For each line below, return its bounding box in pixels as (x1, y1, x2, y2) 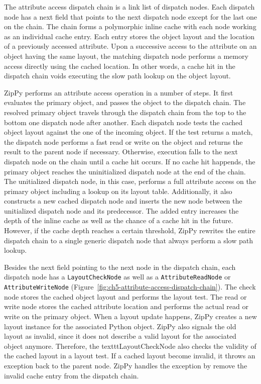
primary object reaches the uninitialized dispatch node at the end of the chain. (4, 166, 246, 176)
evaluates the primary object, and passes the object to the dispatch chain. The (4, 97, 246, 108)
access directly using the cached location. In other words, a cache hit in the (4, 60, 235, 71)
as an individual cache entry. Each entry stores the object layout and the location (4, 31, 255, 41)
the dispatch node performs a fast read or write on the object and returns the (4, 136, 243, 147)
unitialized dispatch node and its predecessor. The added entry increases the (4, 205, 239, 216)
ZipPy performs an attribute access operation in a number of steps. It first (4, 87, 233, 98)
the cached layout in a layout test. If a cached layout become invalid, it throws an (4, 350, 255, 361)
